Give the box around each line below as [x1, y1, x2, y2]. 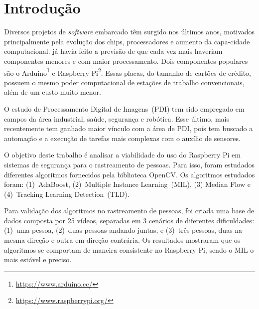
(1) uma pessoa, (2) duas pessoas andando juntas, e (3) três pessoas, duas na [4, 225, 243, 235]
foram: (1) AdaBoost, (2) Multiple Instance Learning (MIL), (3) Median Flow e [4, 179, 251, 189]
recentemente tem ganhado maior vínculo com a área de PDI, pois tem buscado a [4, 123, 253, 134]
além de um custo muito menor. [4, 87, 101, 97]
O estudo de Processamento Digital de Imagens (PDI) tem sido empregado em [4, 103, 245, 114]
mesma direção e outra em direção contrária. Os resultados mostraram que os [4, 235, 241, 245]
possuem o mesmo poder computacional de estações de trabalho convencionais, [4, 77, 245, 87]
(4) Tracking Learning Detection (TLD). [4, 188, 129, 199]
